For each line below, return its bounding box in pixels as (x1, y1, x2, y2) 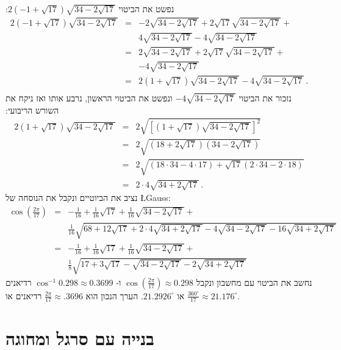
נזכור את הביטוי (239, 91, 292, 104)
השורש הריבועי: (5, 103, 59, 116)
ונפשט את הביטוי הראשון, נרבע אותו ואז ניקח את (5, 91, 173, 104)
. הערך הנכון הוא (85, 289, 143, 302)
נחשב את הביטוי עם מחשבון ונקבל (196, 275, 312, 288)
